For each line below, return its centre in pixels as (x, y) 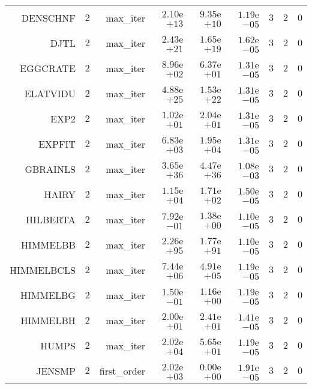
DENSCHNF (48, 17)
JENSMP (56, 370)
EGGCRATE (48, 68)
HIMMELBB (48, 244)
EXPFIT (57, 143)
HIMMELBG (48, 295)
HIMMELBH (48, 320)
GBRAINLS (50, 169)
